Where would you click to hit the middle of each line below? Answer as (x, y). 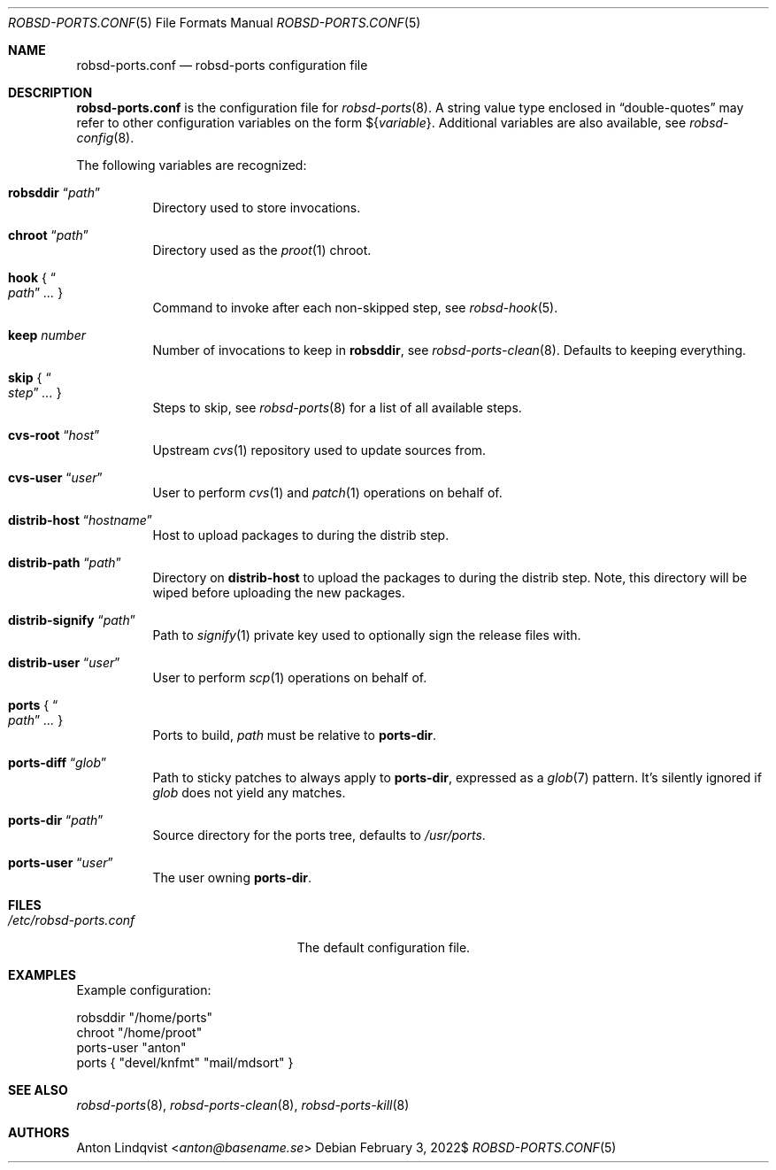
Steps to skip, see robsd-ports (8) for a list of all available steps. (337, 408)
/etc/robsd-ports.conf (72, 920)
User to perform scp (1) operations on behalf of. (290, 677)
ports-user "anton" (131, 1047)
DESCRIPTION (50, 92)
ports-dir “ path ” (56, 820)
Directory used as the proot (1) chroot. (262, 250)
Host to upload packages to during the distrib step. (301, 535)
